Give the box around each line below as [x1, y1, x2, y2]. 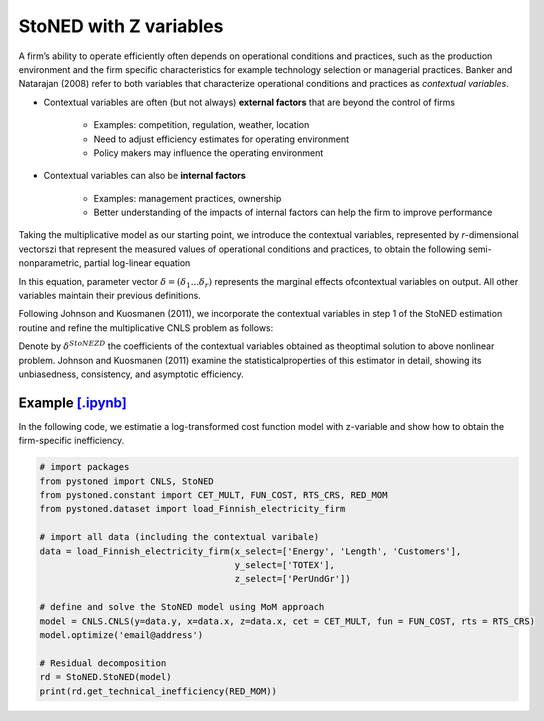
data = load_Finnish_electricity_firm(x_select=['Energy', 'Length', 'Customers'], [39, 545, 462, 557]
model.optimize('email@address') [39, 629, 204, 640]
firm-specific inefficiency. [18, 435, 125, 447]
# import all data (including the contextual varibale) [39, 531, 320, 543]
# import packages [39, 461, 130, 473]
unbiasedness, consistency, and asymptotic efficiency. [18, 368, 244, 380]
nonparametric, [18, 257, 82, 269]
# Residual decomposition [39, 657, 167, 669]
